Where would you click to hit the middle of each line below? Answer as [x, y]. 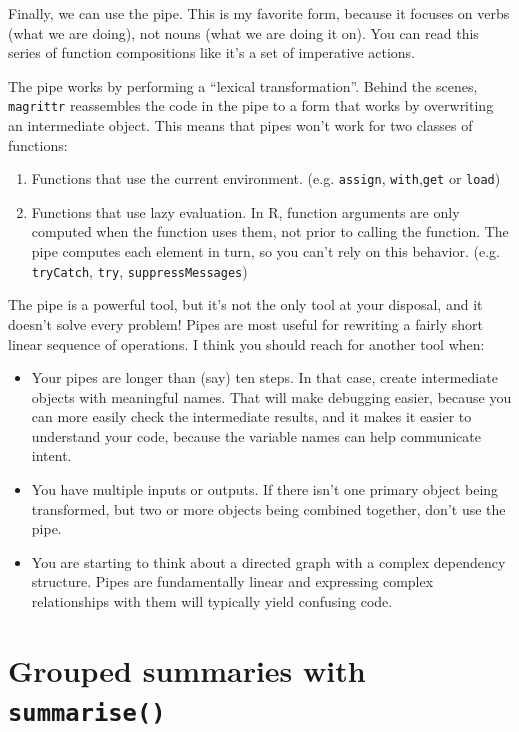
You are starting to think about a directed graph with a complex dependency [268, 561]
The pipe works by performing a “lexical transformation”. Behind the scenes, [243, 85]
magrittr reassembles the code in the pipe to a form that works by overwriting [251, 105]
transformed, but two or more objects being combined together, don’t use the [268, 508]
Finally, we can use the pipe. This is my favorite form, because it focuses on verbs [259, 13]
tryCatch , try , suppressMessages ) [139, 270]
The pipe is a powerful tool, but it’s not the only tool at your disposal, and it [245, 304]
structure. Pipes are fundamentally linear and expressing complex [232, 581]
